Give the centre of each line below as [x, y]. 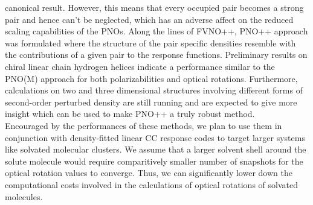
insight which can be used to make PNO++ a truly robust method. [130, 114]
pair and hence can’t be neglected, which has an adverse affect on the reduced [149, 19]
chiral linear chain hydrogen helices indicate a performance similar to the [140, 66]
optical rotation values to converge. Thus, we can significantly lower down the [149, 173]
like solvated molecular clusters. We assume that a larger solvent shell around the [156, 149]
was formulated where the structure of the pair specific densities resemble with [150, 43]
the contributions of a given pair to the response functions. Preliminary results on [156, 55]
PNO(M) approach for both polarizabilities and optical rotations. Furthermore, [151, 78]
